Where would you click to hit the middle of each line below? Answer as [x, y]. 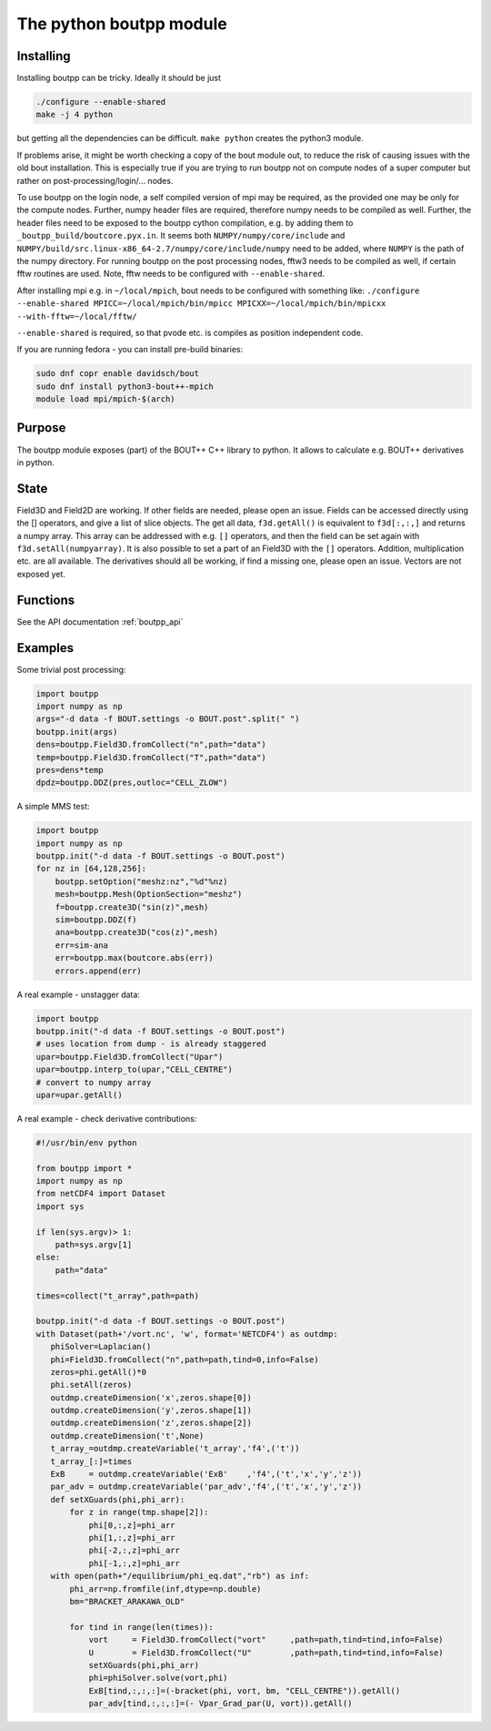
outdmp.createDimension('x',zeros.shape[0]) [151, 1397]
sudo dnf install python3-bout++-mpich [125, 386]
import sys [60, 1206]
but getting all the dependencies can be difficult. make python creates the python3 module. [190, 138]
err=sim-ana [82, 945]
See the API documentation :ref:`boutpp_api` [100, 621]
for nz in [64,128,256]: [91, 869]
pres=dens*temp [70, 770]
